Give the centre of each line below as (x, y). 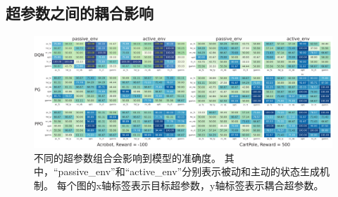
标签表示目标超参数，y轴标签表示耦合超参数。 (218, 185)
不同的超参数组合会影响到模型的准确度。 (127, 157)
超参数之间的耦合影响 (80, 13)
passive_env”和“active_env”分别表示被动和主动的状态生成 (189, 171)
